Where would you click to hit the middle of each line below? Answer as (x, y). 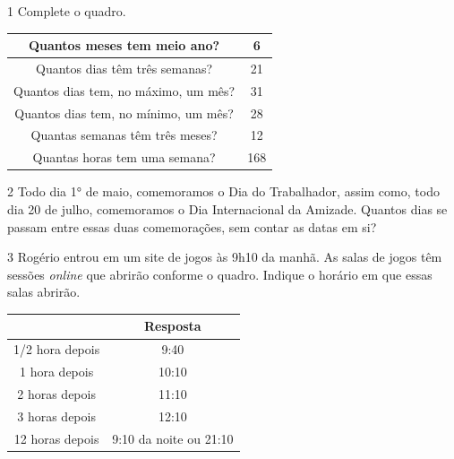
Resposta (173, 326)
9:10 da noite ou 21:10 (173, 438)
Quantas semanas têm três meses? (124, 135)
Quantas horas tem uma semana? (124, 157)
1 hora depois (57, 372)
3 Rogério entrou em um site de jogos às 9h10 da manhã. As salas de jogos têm (225, 257)
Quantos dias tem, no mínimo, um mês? (124, 113)
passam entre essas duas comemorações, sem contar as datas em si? (192, 226)
